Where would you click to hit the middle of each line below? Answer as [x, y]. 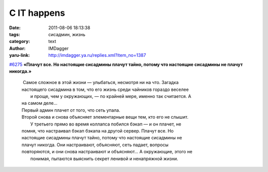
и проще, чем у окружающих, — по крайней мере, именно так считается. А [111, 96]
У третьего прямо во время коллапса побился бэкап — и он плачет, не [106, 124]
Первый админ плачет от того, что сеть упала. [71, 110]
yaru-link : [19, 55]
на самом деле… [39, 103]
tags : [15, 34]
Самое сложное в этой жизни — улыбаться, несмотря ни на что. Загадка [100, 83]
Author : [17, 48]
